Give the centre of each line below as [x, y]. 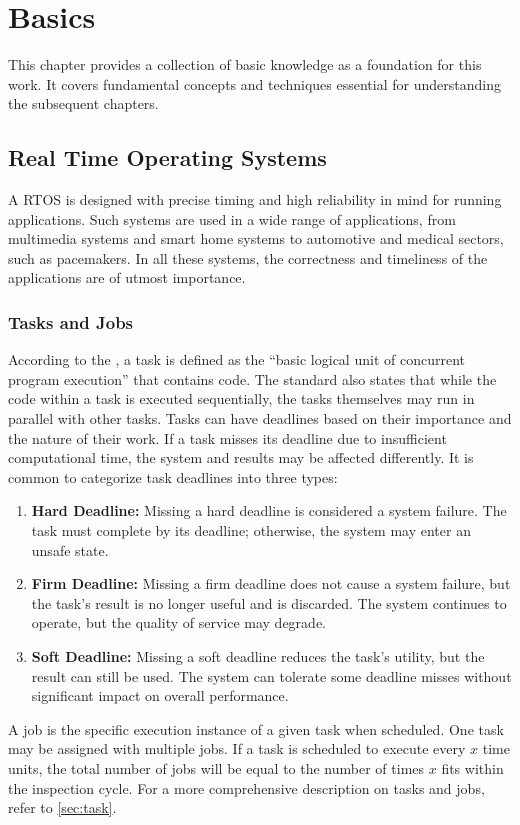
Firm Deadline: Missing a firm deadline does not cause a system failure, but [271, 583]
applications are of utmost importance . [127, 277]
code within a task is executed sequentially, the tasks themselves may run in [241, 398]
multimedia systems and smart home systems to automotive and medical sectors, [256, 238]
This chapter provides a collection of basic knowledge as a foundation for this [245, 64]
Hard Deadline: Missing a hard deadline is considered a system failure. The [269, 510]
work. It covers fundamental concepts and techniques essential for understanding [254, 83]
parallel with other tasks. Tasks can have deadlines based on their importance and [260, 418]
